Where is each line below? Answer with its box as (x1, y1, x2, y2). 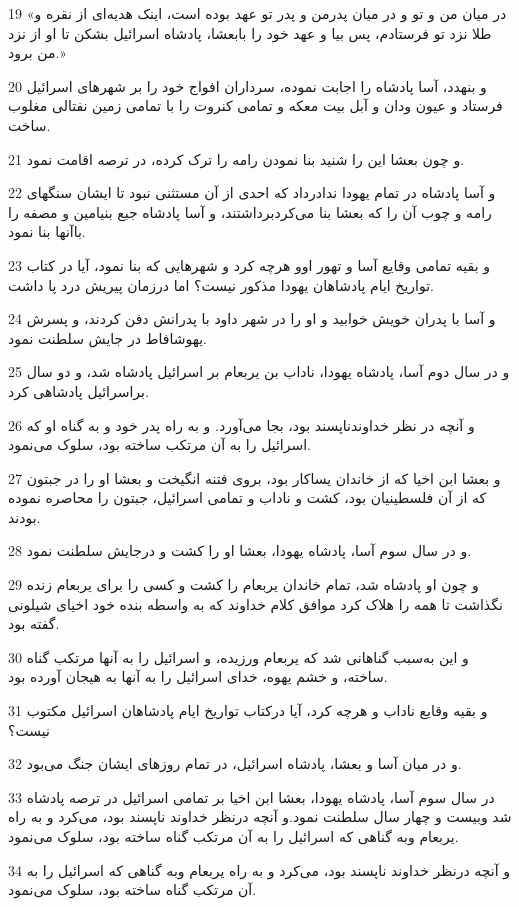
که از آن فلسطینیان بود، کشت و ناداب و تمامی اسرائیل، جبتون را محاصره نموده (8, 487, 487, 508)
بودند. (8, 506, 41, 527)
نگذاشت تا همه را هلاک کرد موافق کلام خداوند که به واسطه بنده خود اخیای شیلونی (8, 593, 503, 614)
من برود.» (8, 42, 66, 63)
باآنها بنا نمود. (8, 221, 86, 242)
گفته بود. (8, 613, 60, 634)
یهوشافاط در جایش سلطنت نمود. (8, 327, 207, 348)
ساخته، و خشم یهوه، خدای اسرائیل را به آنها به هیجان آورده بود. (8, 666, 388, 687)
